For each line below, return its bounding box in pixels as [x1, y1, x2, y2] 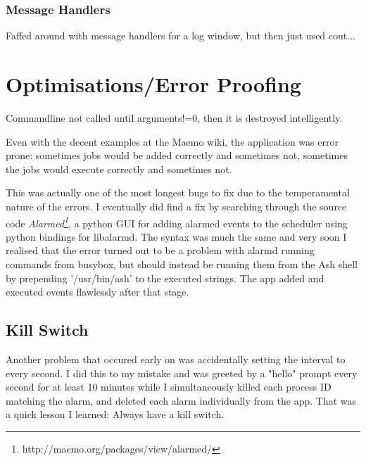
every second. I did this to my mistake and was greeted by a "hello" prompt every [6, 365, 358, 380]
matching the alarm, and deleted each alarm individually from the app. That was [6, 393, 356, 408]
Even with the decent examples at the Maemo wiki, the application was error [6, 134, 339, 149]
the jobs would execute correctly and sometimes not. [6, 161, 232, 176]
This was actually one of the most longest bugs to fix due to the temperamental [6, 185, 350, 200]
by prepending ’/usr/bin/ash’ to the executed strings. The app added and [6, 270, 324, 285]
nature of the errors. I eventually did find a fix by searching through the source [6, 198, 347, 213]
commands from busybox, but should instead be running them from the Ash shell [6, 256, 358, 271]
